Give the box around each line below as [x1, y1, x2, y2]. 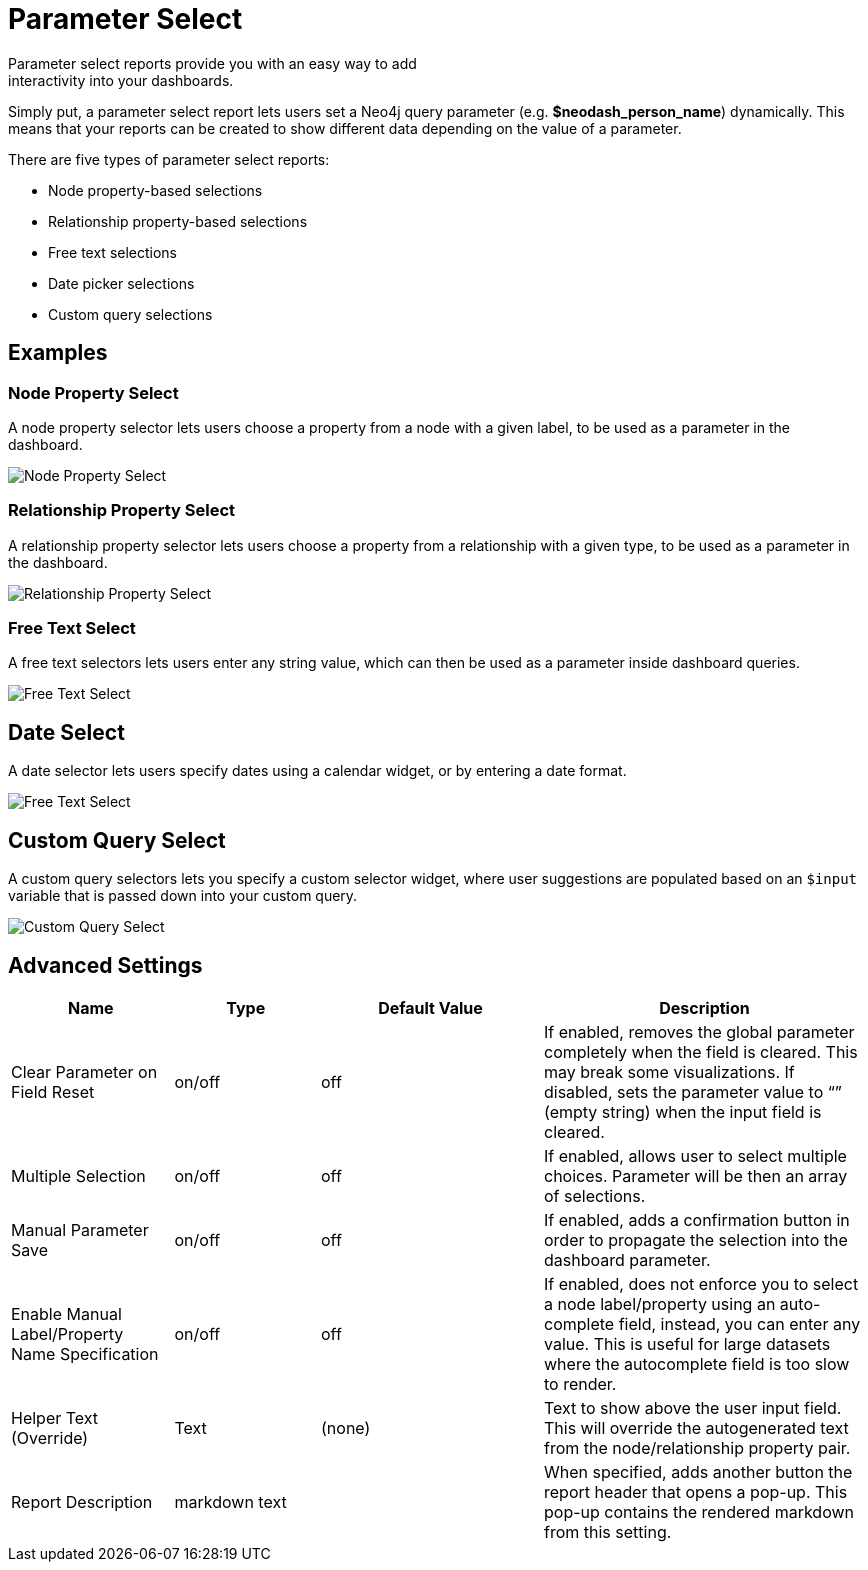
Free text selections [48, 243, 178, 261]
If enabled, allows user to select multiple [544, 1146, 847, 1166]
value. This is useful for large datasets [544, 1334, 831, 1354]
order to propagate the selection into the [544, 1230, 848, 1250]
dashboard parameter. [544, 1250, 711, 1270]
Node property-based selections [48, 181, 263, 199]
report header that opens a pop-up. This [544, 1482, 848, 1502]
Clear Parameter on [11, 1062, 158, 1082]
